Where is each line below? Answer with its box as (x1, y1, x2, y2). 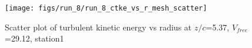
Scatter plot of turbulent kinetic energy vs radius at (5, 20, 192, 33)
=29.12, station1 (5, 32, 64, 44)
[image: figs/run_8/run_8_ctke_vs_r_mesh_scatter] (5, 4, 207, 12)
